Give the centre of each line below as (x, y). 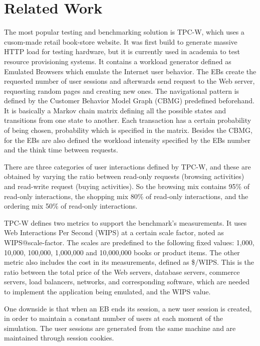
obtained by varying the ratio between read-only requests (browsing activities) (124, 176)
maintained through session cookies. (59, 338)
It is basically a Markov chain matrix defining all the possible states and (115, 110)
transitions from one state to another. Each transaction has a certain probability (128, 120)
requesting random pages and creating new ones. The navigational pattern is (122, 91)
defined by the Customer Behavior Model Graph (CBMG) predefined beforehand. (129, 101)
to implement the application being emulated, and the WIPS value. (107, 291)
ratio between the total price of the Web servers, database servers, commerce (122, 272)
